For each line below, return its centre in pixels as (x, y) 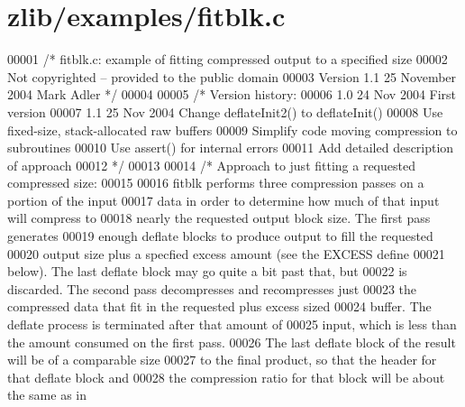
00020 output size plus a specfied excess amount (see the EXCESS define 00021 (226, 253)
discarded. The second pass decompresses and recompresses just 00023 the (212, 288)
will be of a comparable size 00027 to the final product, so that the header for (222, 360)
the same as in (47, 395)
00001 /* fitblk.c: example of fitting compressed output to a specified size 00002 (228, 59)
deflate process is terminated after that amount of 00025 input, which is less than (232, 324)
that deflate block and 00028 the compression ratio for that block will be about (226, 377)
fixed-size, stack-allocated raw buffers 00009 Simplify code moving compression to (232, 129)
